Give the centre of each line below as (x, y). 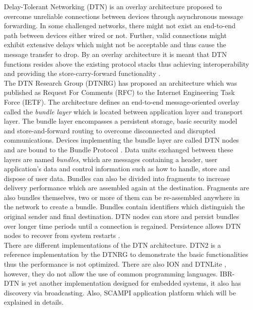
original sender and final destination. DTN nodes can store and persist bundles (122, 216)
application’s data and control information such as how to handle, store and (117, 169)
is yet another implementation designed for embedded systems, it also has (131, 283)
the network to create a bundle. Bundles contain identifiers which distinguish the (124, 207)
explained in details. (34, 302)
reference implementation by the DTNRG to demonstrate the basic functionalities (126, 254)
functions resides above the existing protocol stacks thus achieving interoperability (126, 64)
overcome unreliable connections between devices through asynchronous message (124, 16)
